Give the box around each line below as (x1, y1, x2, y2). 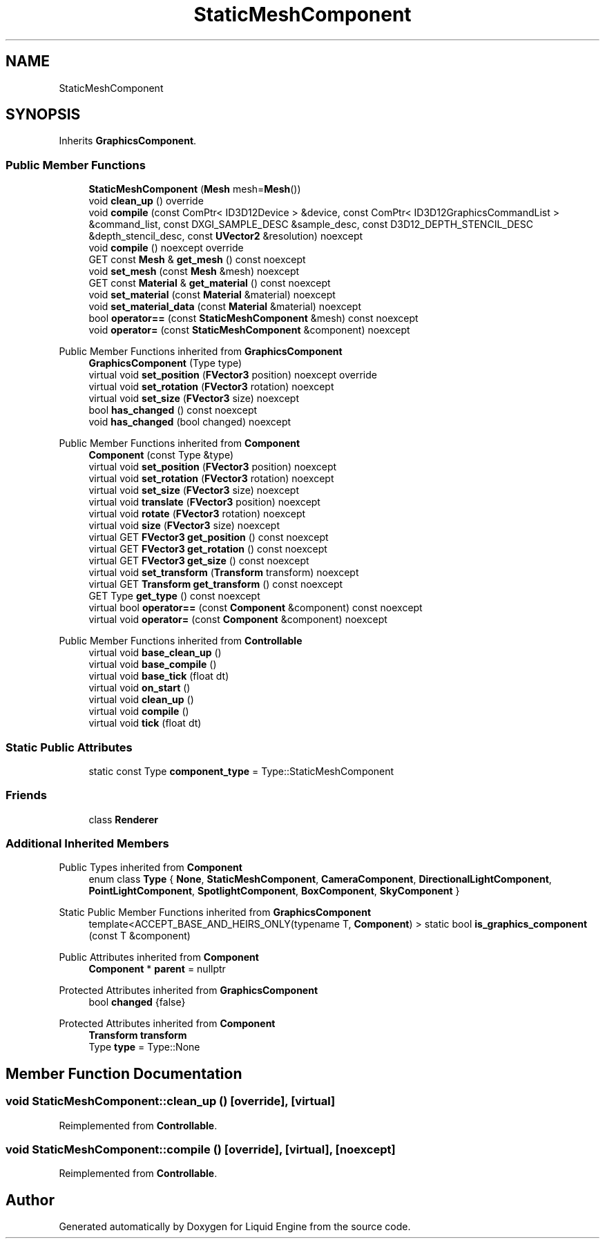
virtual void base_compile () (88, 658, 217, 671)
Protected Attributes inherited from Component (59, 1017, 276, 1030)
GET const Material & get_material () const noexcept (88, 277, 331, 289)
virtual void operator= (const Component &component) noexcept (88, 613, 387, 626)
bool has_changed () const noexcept (88, 404, 258, 417)
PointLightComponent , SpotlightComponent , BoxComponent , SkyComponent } (88, 885, 460, 897)
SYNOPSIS (6, 106, 81, 124)
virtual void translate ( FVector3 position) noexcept (88, 496, 320, 508)
